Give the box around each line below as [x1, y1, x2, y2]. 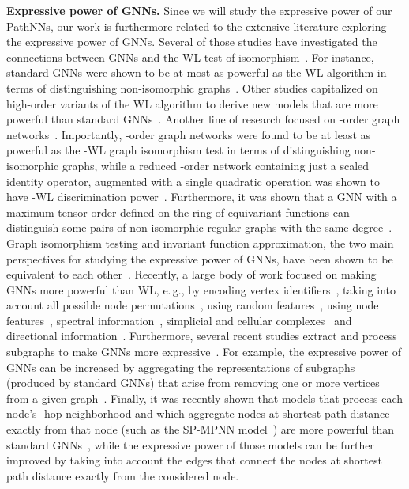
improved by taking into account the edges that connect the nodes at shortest [6, 452, 382, 468]
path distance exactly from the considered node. [6, 467, 239, 483]
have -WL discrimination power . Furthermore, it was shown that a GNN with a [6, 188, 397, 205]
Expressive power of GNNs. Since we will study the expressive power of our [6, 2, 392, 18]
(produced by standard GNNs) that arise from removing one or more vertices [6, 374, 380, 391]
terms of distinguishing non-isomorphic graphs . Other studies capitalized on [6, 79, 378, 96]
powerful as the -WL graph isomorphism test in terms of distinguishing [6, 142, 351, 158]
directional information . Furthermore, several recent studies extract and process [6, 328, 397, 344]
